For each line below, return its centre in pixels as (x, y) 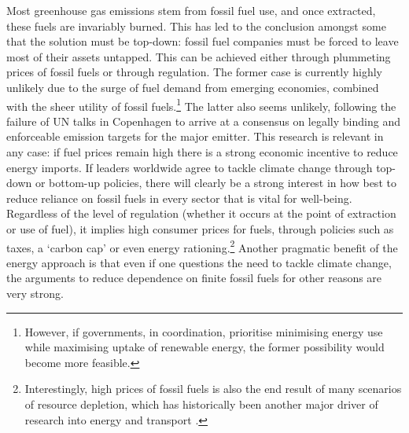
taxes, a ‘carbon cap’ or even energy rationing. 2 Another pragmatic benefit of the (202, 246)
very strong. (35, 293)
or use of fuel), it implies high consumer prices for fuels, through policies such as (200, 228)
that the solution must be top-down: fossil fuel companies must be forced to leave (203, 41)
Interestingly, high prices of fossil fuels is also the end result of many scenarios (213, 389)
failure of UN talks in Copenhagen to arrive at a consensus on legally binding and (203, 121)
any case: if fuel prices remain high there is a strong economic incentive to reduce (202, 152)
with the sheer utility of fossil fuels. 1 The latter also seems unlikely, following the (201, 105)
